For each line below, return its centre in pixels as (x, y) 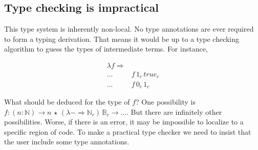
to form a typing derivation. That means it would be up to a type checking (122, 39)
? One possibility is (166, 101)
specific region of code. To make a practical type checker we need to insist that (128, 131)
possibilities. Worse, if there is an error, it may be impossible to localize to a (124, 122)
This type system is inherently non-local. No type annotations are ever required (129, 29)
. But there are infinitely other (174, 111)
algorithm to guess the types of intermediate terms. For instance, (106, 49)
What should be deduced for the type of (67, 101)
